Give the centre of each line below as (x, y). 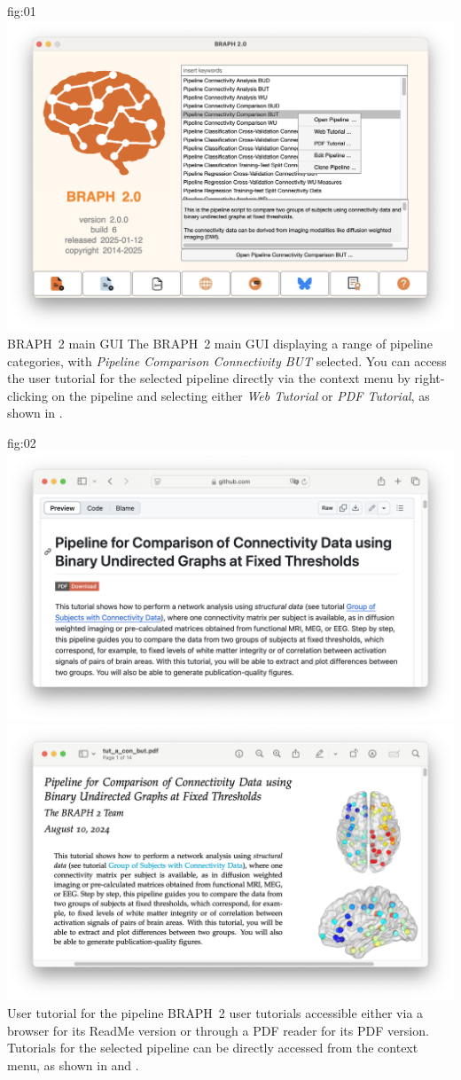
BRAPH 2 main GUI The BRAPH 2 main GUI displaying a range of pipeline (220, 344)
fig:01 (22, 11)
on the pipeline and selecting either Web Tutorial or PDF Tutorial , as (241, 395)
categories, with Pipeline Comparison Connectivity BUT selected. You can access (227, 360)
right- (430, 378)
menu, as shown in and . (73, 1064)
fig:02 (22, 443)
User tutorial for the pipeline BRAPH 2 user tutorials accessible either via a (215, 1013)
